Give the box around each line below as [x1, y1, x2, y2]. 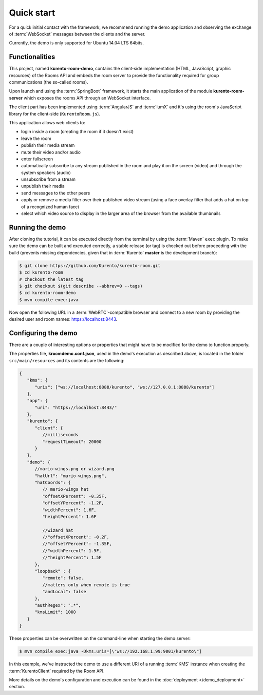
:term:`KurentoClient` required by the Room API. [9, 668, 105, 674]
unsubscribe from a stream [21, 176, 75, 182]
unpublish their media [21, 183, 65, 189]
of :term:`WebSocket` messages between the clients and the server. [9, 31, 146, 37]
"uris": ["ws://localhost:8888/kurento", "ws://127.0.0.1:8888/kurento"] [35, 384, 215, 390]
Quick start [9, 7, 56, 18]
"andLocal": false [42, 589, 86, 595]
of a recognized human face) [21, 204, 80, 210]
